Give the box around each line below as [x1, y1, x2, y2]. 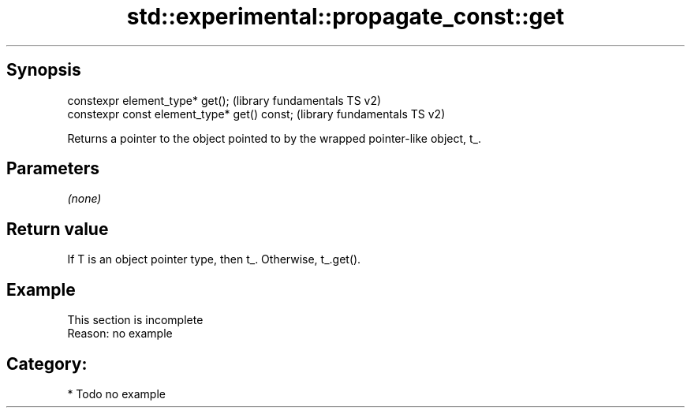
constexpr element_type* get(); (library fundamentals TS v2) [67, 93, 382, 107]
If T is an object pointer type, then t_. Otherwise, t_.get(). [67, 252, 361, 267]
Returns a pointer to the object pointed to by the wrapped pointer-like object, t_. [67, 131, 482, 145]
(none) [67, 192, 102, 206]
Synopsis [6, 60, 81, 80]
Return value [6, 218, 109, 239]
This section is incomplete [67, 313, 204, 327]
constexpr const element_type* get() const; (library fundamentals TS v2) [67, 106, 446, 121]
